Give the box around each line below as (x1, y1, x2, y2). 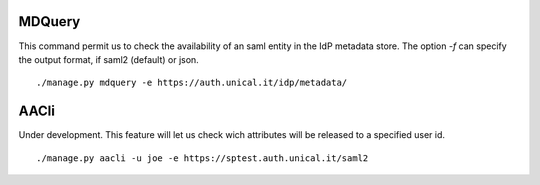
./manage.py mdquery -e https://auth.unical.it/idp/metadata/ (36, 77, 348, 89)
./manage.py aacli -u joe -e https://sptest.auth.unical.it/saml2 (36, 152, 369, 164)
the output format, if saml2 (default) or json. (18, 53, 199, 65)
